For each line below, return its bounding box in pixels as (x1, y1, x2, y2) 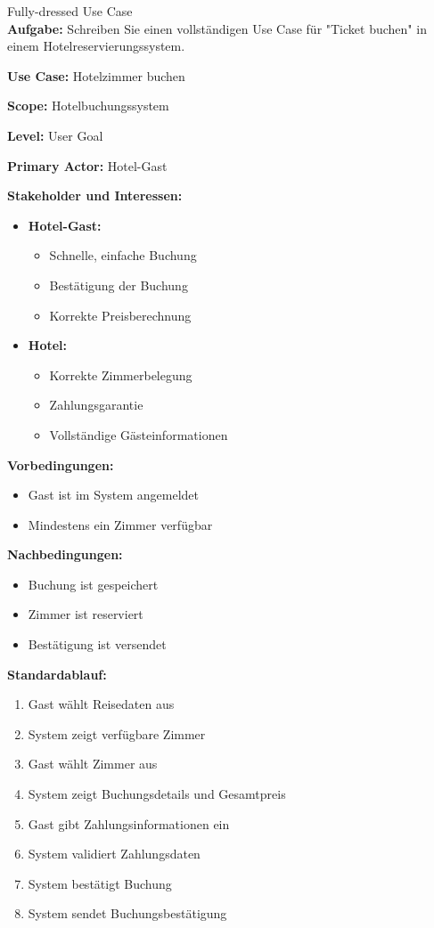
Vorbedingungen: (7, 455, 114, 474)
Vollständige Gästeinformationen (49, 425, 228, 444)
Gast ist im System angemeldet (28, 485, 200, 504)
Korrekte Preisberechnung (49, 305, 192, 324)
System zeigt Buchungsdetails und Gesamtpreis (28, 785, 286, 803)
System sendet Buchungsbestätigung (28, 904, 227, 923)
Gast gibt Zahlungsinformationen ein (28, 814, 230, 833)
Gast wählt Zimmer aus (28, 754, 158, 773)
